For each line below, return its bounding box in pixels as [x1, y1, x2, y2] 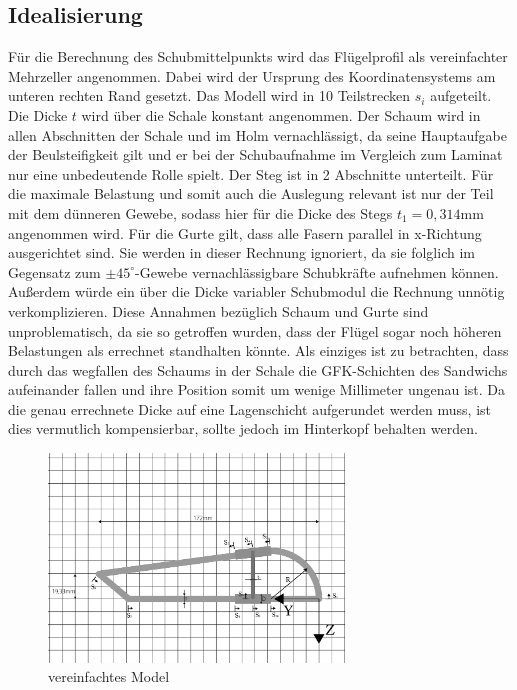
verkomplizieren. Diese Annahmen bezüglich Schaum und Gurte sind [8, 300, 429, 321]
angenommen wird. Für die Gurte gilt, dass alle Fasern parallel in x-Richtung [8, 222, 482, 243]
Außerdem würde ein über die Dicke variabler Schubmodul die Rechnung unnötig [8, 281, 505, 302]
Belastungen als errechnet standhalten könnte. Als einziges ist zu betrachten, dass [8, 340, 509, 361]
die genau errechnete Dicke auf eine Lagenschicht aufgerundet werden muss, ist [8, 398, 492, 419]
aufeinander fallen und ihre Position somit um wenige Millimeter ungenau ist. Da [8, 379, 505, 400]
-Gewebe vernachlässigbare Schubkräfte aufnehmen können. [135, 261, 499, 282]
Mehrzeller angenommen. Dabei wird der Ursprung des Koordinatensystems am [8, 65, 496, 86]
